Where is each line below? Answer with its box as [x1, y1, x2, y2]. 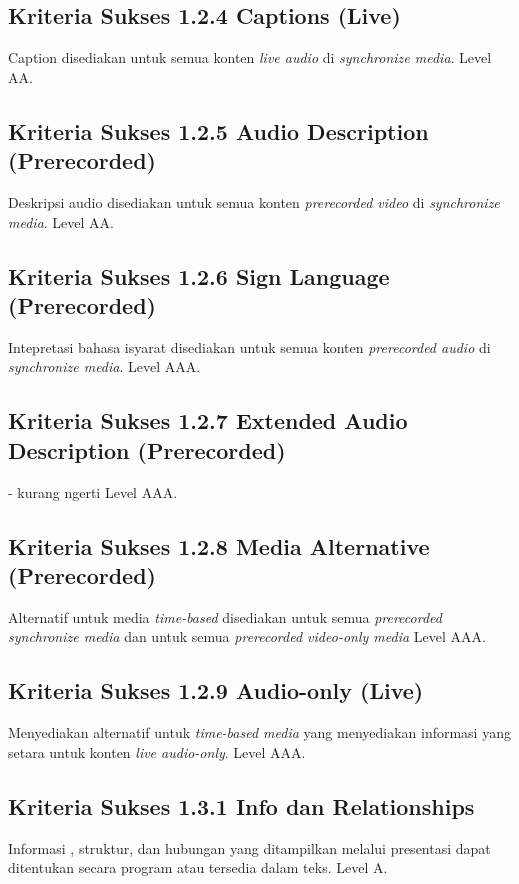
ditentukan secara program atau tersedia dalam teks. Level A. [8, 857, 388, 878]
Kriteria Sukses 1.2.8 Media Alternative [8, 530, 430, 561]
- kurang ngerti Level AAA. [8, 481, 178, 502]
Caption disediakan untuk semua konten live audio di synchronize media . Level [8, 47, 492, 68]
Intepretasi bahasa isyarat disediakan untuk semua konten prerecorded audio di [8, 336, 491, 357]
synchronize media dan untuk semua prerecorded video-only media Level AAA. [8, 626, 486, 647]
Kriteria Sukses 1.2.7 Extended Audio [8, 405, 408, 436]
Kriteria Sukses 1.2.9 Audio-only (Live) [8, 675, 424, 706]
